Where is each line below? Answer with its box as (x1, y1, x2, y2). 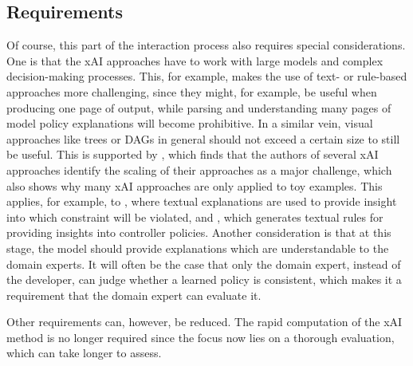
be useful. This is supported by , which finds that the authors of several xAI (6, 146, 379, 163)
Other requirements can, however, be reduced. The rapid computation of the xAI (6, 313, 403, 330)
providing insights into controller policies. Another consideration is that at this (6, 224, 391, 241)
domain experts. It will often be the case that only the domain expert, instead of (6, 255, 401, 272)
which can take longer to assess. (6, 344, 162, 361)
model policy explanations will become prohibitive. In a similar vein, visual (6, 115, 373, 132)
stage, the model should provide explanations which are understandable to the (6, 239, 389, 256)
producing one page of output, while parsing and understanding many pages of (6, 99, 391, 116)
